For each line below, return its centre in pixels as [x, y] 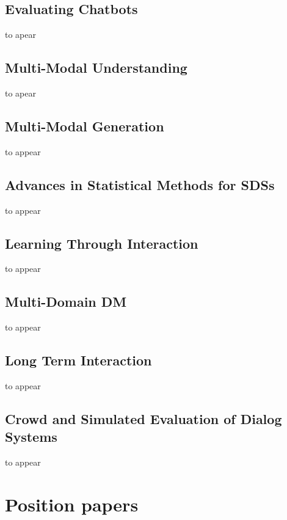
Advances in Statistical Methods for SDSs [140, 184]
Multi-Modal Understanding [96, 68]
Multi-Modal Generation [85, 126]
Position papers [72, 504]
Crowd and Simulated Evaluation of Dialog [143, 418]
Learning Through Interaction [102, 243]
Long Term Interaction [78, 360]
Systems [31, 437]
